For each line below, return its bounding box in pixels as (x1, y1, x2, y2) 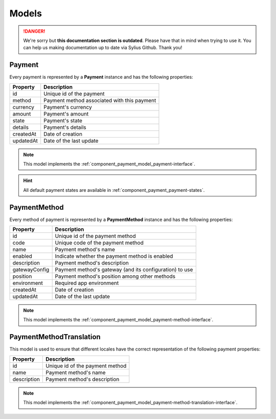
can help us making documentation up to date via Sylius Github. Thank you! (23, 45, 182, 51)
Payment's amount (43, 110, 89, 117)
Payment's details (43, 123, 86, 130)
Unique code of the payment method (55, 239, 144, 247)
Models (9, 8, 42, 19)
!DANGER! (23, 28, 45, 34)
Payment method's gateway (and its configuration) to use (55, 266, 193, 273)
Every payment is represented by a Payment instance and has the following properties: (9, 74, 194, 80)
